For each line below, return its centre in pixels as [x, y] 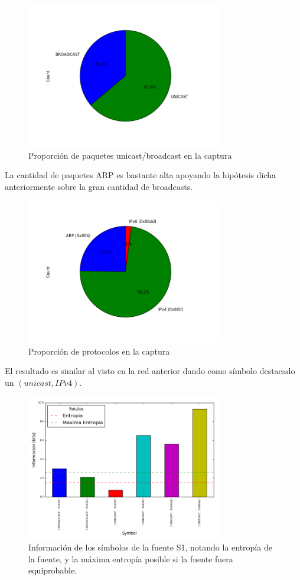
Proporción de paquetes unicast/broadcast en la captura [130, 155]
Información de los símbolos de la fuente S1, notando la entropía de [150, 547]
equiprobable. [53, 570]
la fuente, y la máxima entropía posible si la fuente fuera [131, 558]
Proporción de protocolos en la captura [99, 351]
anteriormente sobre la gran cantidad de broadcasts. [99, 186]
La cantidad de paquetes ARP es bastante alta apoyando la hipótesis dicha [141, 175]
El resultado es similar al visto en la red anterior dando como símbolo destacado [150, 371]
